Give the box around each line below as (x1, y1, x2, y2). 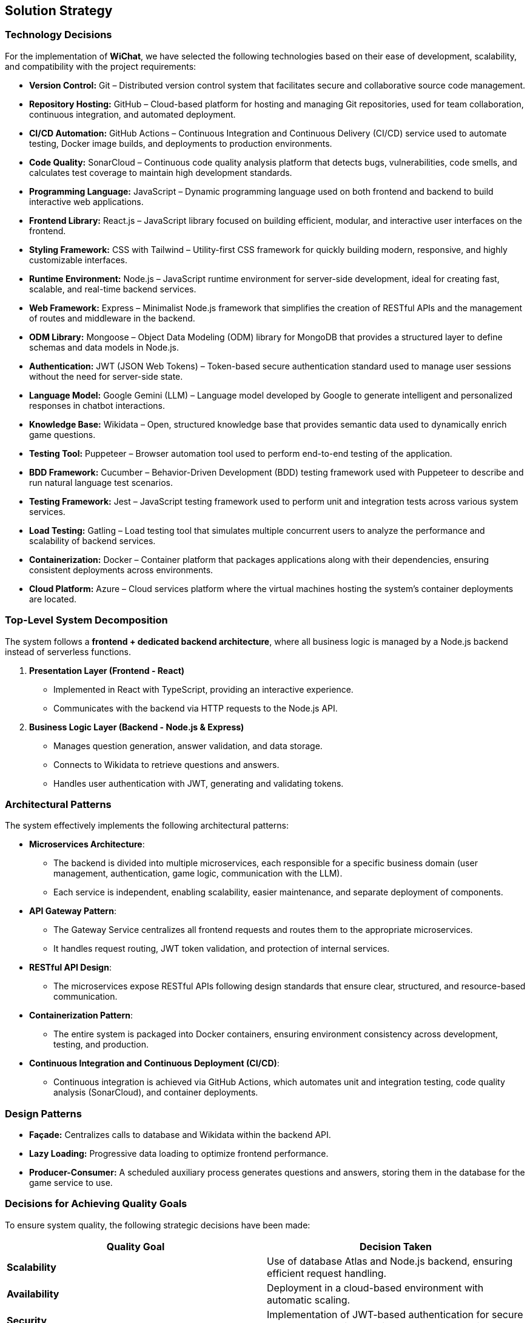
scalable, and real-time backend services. (29, 283, 196, 294)
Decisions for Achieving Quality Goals (5, 1197, 187, 1210)
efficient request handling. (267, 1267, 387, 1279)
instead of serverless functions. (5, 646, 132, 657)
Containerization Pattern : (29, 1010, 133, 1021)
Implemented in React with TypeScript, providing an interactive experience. (53, 684, 354, 695)
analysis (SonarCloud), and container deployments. (53, 1087, 258, 1098)
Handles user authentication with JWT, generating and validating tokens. (53, 778, 344, 789)
